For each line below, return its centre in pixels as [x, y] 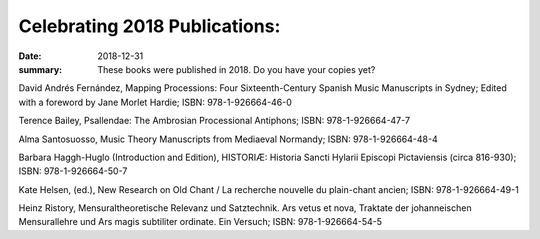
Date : [30, 56]
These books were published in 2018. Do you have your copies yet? [236, 69]
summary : [40, 69]
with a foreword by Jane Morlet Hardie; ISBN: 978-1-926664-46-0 [155, 102]
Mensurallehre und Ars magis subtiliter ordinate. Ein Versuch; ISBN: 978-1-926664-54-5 [200, 222]
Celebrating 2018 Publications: [149, 26]
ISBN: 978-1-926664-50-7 [73, 171]
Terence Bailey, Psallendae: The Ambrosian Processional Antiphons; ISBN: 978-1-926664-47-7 [214, 121]
